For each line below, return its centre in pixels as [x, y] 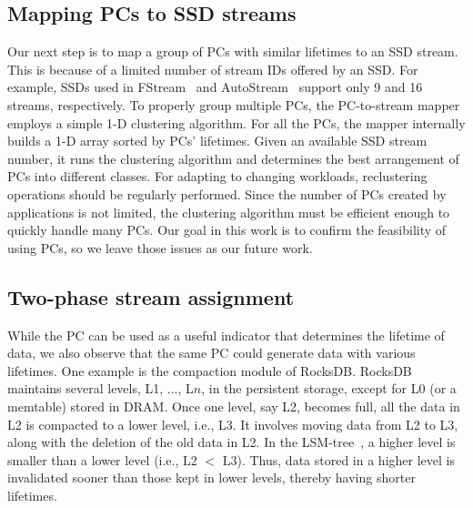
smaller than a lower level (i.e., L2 [102, 459]
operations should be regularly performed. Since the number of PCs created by [227, 193]
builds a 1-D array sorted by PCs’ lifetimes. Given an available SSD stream [217, 141]
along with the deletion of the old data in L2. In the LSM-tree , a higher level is [231, 442]
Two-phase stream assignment [151, 296]
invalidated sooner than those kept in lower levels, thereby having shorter [211, 478]
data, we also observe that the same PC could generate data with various [211, 353]
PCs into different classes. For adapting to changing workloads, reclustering [217, 176]
